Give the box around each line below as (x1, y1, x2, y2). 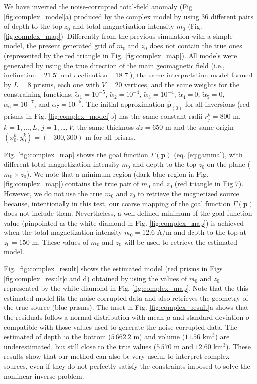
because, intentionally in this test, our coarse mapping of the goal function (4, 198, 231, 208)
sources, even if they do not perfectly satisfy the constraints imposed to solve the (4, 361, 250, 371)
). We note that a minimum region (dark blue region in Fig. (26, 168, 209, 179)
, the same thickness (73, 121, 134, 132)
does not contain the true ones (149, 40, 242, 51)
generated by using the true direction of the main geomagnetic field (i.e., (4, 60, 225, 70)
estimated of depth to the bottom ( (4, 331, 111, 342)
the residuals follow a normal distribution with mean (4, 312, 164, 322)
